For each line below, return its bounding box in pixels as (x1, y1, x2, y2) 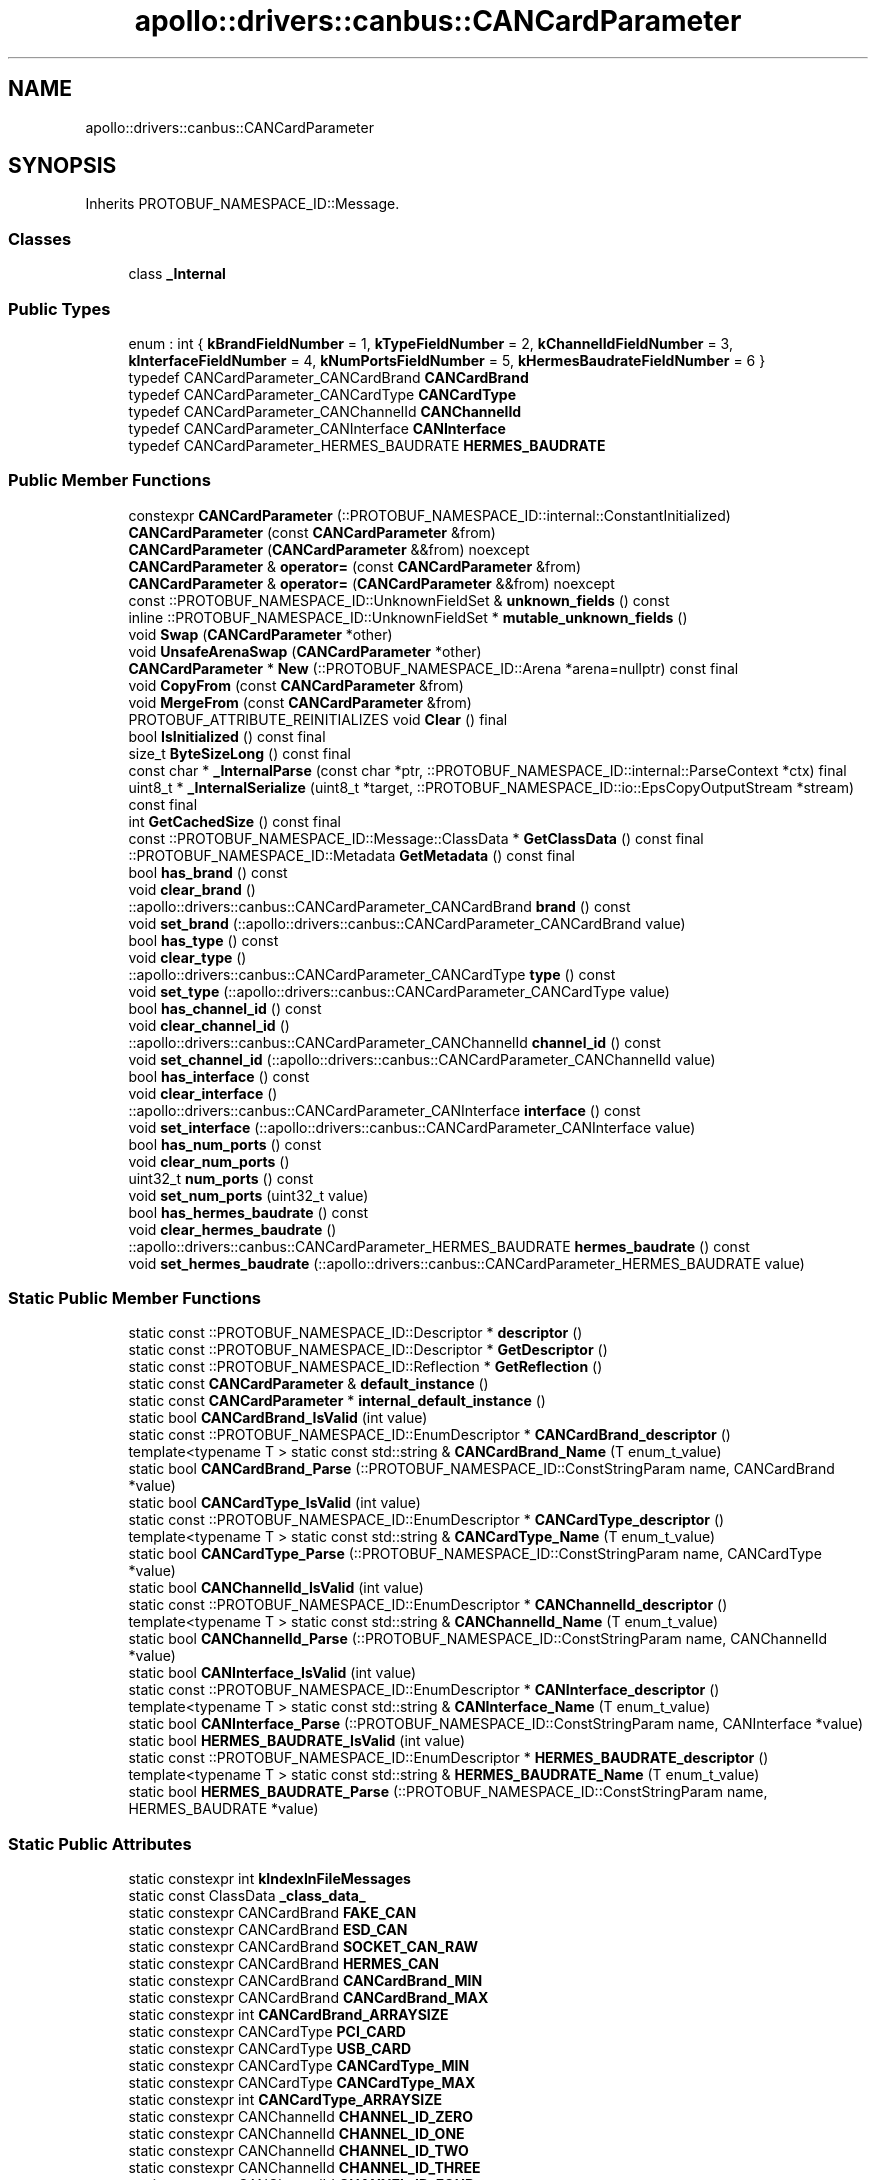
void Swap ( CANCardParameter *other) (128, 625, 393, 643)
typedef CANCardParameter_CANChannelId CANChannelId (128, 402, 522, 420)
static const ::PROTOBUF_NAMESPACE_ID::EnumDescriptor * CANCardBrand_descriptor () (128, 1426, 731, 1444)
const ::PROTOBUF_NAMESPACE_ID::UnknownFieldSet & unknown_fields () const (128, 591, 670, 609)
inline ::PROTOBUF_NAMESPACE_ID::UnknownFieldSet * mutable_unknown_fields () (128, 608, 688, 626)
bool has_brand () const (128, 863, 288, 881)
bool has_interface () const (128, 1067, 310, 1085)
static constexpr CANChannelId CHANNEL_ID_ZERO (128, 2108, 473, 2126)
